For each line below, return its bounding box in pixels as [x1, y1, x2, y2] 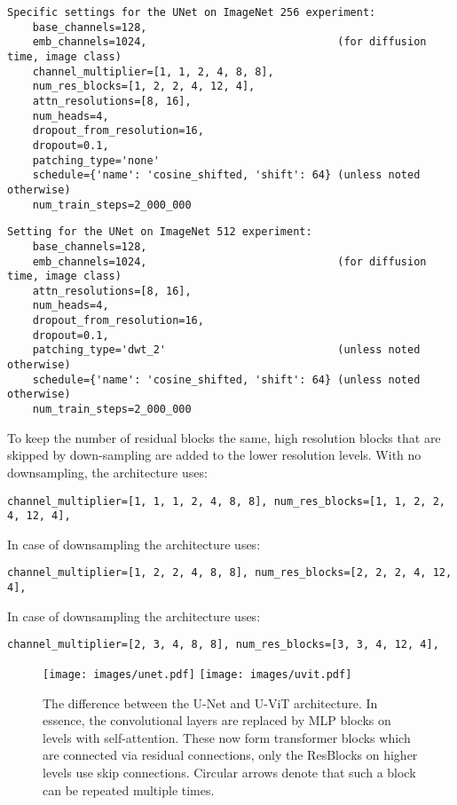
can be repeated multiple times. [43, 780, 215, 799]
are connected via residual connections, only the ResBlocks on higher [43, 746, 418, 764]
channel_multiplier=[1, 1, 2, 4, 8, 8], [32, 65, 274, 78]
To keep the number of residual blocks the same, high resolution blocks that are [7, 428, 441, 446]
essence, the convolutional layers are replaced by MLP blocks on [43, 711, 391, 730]
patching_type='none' [32, 154, 160, 167]
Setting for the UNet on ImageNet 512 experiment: [7, 225, 312, 239]
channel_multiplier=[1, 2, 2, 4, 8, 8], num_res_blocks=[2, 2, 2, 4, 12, [7, 566, 453, 580]
